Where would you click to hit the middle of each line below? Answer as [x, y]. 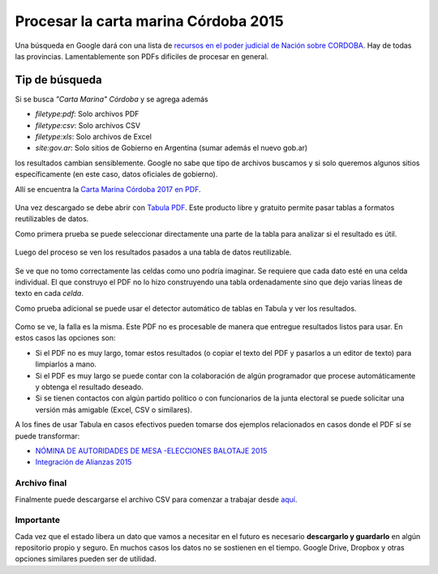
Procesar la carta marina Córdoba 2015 [149, 21]
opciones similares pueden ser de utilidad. [86, 559]
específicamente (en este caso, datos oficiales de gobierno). [116, 174]
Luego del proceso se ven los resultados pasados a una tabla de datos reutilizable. [153, 252]
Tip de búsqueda [58, 80]
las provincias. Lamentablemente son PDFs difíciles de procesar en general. [142, 56]
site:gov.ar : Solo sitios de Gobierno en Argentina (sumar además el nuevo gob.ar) [172, 148]
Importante [38, 520]
